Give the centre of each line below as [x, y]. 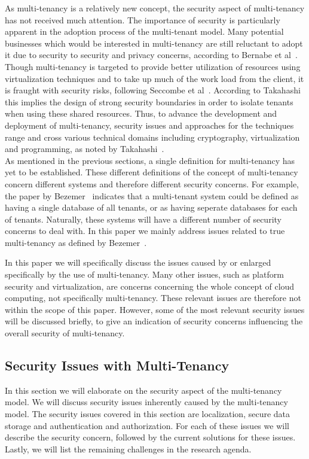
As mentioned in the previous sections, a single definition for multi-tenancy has [150, 160]
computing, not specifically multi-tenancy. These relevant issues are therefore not [153, 298]
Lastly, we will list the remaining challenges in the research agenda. [128, 449]
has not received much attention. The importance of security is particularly [143, 19]
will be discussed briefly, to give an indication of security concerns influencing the [154, 321]
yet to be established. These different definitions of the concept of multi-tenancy [152, 172]
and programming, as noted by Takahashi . [85, 149]
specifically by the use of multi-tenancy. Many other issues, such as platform [144, 274]
